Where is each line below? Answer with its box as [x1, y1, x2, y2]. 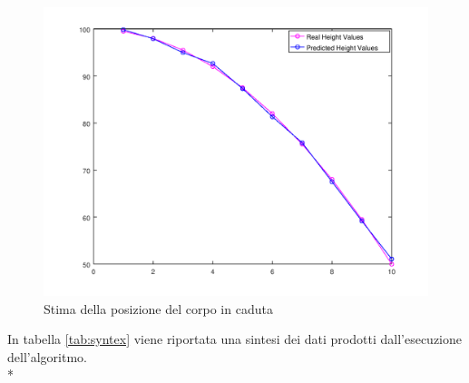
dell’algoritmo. [7, 347, 87, 366]
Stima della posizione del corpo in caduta [44, 299, 273, 318]
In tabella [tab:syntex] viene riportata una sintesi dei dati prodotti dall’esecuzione [7, 329, 462, 349]
